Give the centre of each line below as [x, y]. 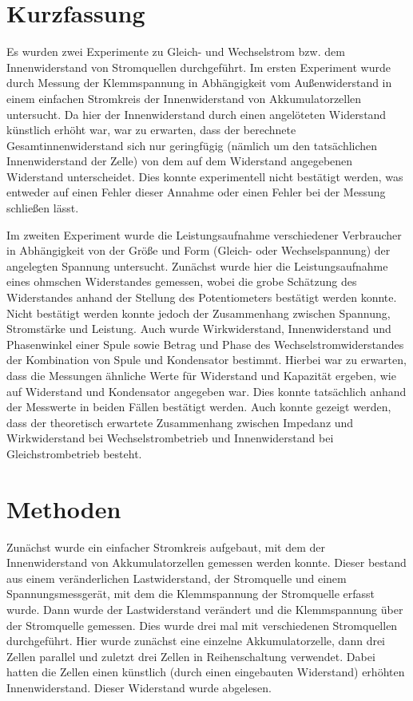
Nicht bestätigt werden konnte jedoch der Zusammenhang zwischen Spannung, [199, 313]
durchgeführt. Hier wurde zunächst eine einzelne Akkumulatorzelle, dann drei [196, 641]
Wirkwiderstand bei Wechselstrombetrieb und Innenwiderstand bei [170, 438]
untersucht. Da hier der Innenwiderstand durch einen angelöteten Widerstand [197, 114]
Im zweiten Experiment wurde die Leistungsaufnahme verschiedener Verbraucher [204, 234]
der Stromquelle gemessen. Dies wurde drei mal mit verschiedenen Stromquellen [202, 625]
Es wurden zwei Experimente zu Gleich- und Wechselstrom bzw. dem [176, 51]
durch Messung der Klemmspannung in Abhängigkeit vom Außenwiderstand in [199, 83]
